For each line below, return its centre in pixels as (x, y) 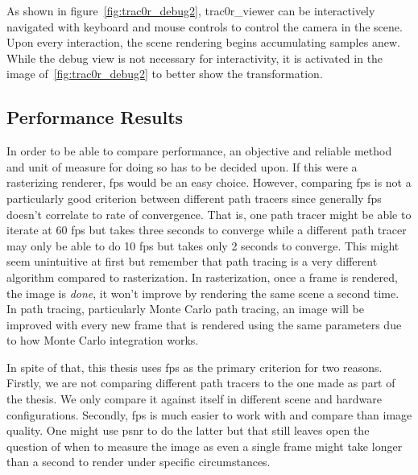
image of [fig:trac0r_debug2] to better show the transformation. (165, 74)
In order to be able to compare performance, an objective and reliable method (199, 151)
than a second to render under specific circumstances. (139, 462)
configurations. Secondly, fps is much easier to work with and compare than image (209, 414)
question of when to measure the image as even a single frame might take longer (205, 446)
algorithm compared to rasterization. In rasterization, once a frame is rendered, (202, 277)
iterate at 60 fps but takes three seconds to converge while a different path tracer (207, 230)
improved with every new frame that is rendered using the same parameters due (204, 324)
